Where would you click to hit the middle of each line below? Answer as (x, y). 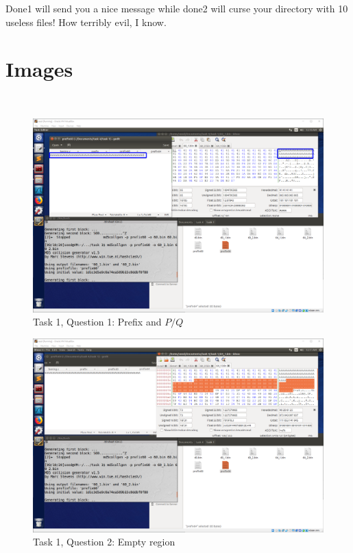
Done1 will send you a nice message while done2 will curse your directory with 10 (177, 8)
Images (39, 69)
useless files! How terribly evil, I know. (86, 22)
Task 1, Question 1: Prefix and (97, 322)
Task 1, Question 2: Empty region (104, 542)
